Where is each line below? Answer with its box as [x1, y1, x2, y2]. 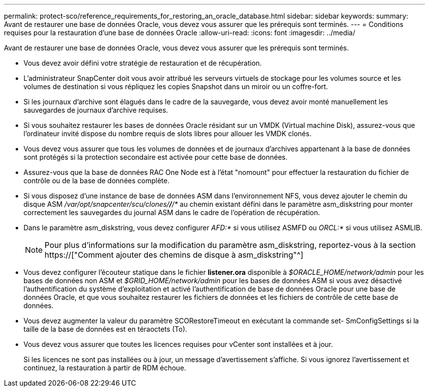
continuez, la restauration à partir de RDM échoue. [24, 364, 186, 372]
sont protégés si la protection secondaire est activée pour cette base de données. [24, 153, 288, 161]
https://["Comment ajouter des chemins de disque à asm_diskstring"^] [45, 250, 304, 260]
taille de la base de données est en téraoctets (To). [24, 325, 188, 333]
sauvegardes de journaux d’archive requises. [24, 106, 168, 114]
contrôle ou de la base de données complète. [24, 176, 169, 185]
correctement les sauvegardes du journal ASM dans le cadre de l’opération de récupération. [24, 208, 320, 217]
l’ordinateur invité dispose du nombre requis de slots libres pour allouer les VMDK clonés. [24, 129, 311, 138]
